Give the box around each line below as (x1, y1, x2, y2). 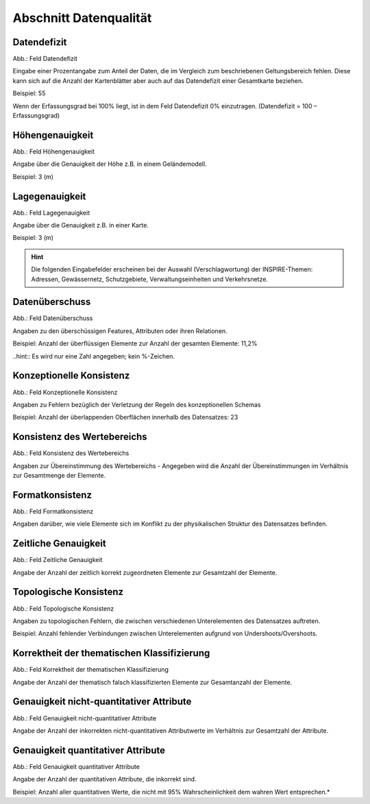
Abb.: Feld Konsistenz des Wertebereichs (12, 449, 129, 457)
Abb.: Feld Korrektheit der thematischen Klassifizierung (12, 666, 169, 674)
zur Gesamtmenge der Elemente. (12, 472, 106, 480)
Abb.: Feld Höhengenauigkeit (12, 147, 95, 156)
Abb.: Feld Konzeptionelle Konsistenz (12, 388, 118, 396)
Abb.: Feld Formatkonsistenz (12, 507, 94, 515)
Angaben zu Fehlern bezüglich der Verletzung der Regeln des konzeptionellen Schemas (12, 400, 261, 409)
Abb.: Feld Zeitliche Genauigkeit (12, 556, 103, 564)
